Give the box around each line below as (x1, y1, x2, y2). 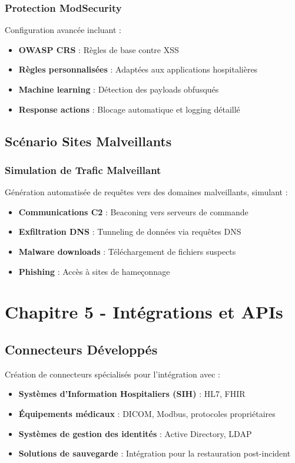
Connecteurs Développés (5, 340, 158, 358)
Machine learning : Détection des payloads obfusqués (18, 83, 219, 95)
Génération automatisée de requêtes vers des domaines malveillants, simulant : (5, 186, 288, 198)
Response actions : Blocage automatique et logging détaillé (18, 103, 240, 115)
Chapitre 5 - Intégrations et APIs (5, 300, 283, 324)
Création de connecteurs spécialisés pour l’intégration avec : (5, 367, 221, 380)
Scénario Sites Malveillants (5, 132, 172, 150)
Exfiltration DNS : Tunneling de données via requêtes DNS (18, 225, 241, 238)
